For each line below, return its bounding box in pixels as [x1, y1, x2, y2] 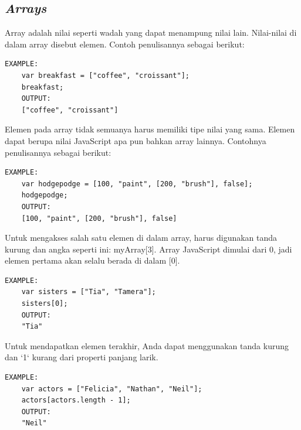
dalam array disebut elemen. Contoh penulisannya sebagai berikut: [5, 37, 245, 50]
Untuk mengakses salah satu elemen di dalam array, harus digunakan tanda [5, 231, 278, 244]
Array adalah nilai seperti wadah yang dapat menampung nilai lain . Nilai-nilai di [5, 26, 297, 39]
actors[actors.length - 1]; [21, 396, 131, 405]
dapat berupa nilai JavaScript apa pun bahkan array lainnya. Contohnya [5, 134, 266, 146]
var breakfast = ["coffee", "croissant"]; [21, 71, 190, 80]
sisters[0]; [21, 299, 68, 308]
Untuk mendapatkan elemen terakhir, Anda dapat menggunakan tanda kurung [5, 339, 289, 351]
